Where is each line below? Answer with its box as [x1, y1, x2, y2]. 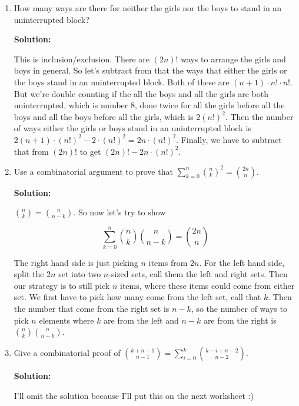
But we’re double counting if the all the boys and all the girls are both [14, 87, 268, 99]
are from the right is [203, 314, 277, 326]
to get [79, 145, 101, 157]
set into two [58, 268, 101, 280]
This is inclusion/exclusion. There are [14, 52, 150, 65]
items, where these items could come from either [120, 279, 295, 291]
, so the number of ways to [191, 302, 287, 314]
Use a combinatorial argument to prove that [14, 165, 173, 177]
